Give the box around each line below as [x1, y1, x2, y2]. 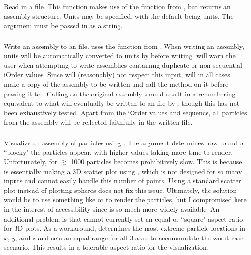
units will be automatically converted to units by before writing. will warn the [4, 50, 236, 61]
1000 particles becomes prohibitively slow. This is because [71, 157, 242, 167]
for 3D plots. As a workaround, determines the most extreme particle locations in [4, 223, 245, 233]
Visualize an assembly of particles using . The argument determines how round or [4, 137, 246, 147]
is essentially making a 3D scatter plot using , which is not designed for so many [4, 166, 242, 176]
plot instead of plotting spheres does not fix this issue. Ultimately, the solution [4, 185, 237, 195]
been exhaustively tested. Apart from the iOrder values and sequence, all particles [4, 107, 247, 117]
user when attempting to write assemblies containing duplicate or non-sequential [4, 60, 242, 70]
